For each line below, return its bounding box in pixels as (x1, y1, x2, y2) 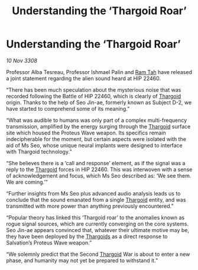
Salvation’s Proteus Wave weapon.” (6, 239, 92, 246)
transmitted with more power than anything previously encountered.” (6, 202, 174, 210)
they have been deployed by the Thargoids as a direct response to (6, 233, 168, 240)
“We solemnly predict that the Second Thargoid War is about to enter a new (6, 250, 190, 258)
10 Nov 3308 (6, 57, 37, 64)
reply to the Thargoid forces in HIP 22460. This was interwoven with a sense (6, 166, 193, 173)
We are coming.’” (6, 178, 48, 185)
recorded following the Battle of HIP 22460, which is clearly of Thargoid (6, 92, 181, 99)
